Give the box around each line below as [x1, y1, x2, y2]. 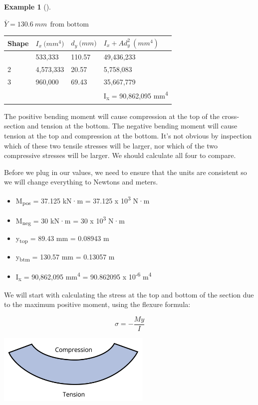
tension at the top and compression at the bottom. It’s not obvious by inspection [4, 130, 252, 140]
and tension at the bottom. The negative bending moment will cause [27, 120, 238, 131]
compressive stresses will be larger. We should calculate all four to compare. [4, 150, 236, 160]
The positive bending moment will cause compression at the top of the [4, 110, 220, 121]
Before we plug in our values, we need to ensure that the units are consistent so [4, 166, 247, 177]
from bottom [50, 20, 89, 28]
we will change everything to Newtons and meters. [4, 176, 158, 187]
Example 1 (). [4, 1, 51, 11]
